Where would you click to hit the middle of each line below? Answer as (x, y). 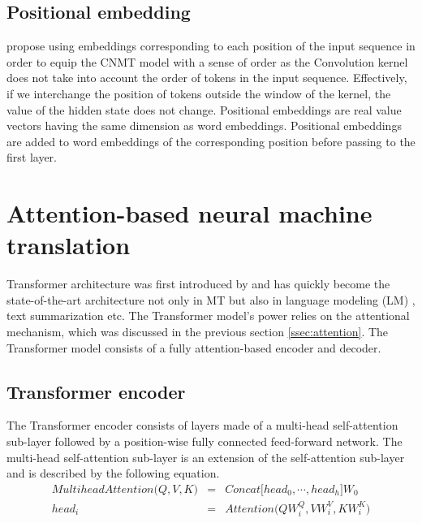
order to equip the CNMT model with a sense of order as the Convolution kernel (207, 61)
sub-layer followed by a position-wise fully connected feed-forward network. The (205, 441)
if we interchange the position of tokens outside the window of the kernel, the (199, 93)
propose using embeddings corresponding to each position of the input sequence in (211, 46)
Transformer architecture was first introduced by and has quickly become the (198, 284)
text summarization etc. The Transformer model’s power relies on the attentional (208, 316)
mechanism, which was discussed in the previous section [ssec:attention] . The (198, 332)
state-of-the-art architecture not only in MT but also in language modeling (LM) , (211, 299)
